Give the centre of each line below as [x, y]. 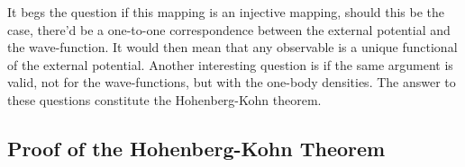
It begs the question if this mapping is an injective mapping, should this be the [226, 12]
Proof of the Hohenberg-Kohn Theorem [196, 148]
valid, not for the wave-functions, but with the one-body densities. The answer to [232, 82]
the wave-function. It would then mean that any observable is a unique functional [232, 47]
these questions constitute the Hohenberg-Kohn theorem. [164, 99]
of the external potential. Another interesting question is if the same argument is [230, 64]
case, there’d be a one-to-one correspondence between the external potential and [229, 29]
